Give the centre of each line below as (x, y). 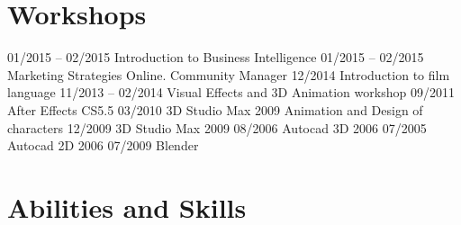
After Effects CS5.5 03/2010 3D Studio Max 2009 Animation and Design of (215, 109)
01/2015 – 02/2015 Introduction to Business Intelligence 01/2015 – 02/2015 (216, 57)
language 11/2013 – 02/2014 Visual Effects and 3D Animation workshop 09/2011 (231, 92)
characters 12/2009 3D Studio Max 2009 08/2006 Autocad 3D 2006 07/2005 (217, 127)
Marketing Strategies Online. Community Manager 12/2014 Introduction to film (229, 74)
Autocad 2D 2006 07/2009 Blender (103, 145)
